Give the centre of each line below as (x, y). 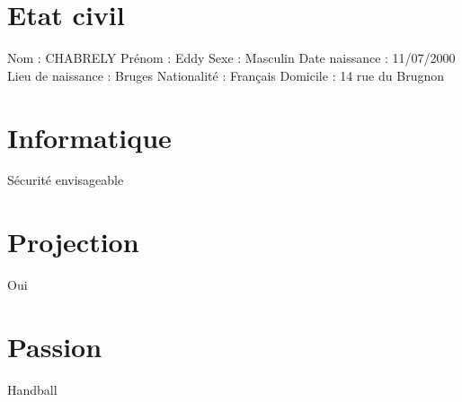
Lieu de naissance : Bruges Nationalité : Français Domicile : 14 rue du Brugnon (226, 75)
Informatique (89, 137)
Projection (73, 242)
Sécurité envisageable (66, 180)
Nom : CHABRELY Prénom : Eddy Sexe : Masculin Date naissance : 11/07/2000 (231, 58)
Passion (55, 346)
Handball (32, 389)
